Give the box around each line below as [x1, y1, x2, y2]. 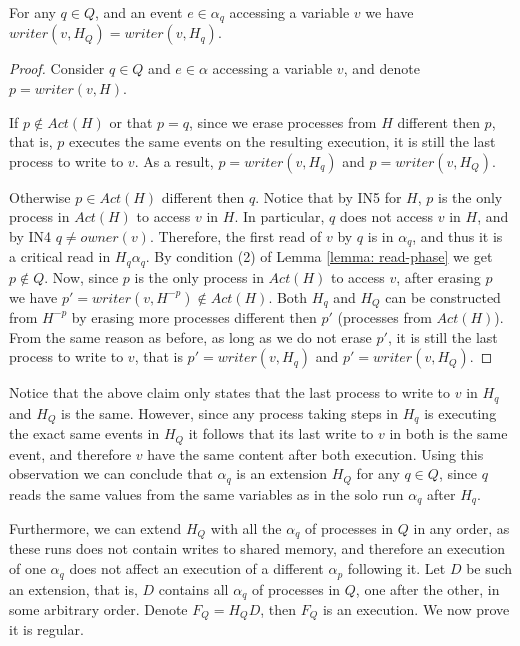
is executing [424, 402, 497, 423]
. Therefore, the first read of [149, 226, 322, 247]
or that [109, 111, 153, 132]
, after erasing [396, 266, 481, 287]
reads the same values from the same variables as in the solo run [9, 483, 404, 504]
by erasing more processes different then [71, 306, 317, 327]
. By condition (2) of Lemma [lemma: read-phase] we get [145, 246, 493, 267]
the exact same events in [9, 423, 160, 444]
